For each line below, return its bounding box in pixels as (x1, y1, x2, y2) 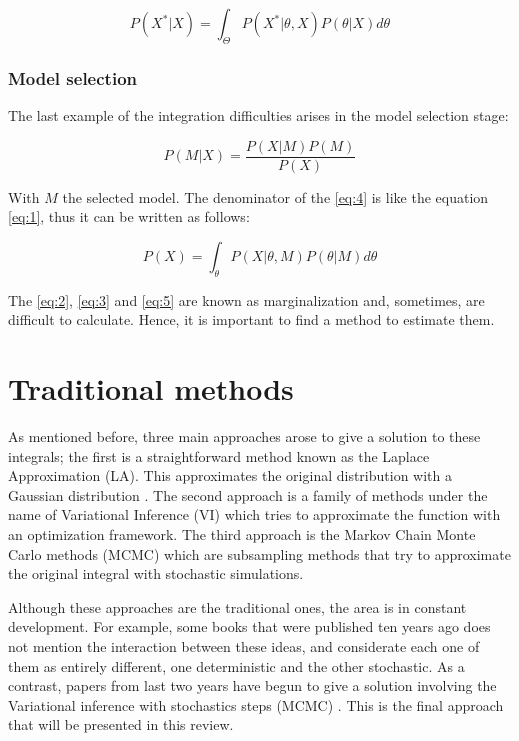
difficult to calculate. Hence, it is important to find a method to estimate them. (8, 309, 495, 330)
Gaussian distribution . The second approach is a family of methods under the (8, 484, 488, 505)
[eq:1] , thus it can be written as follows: (8, 206, 250, 227)
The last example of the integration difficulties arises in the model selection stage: (8, 105, 509, 126)
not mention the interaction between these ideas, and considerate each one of (8, 635, 480, 656)
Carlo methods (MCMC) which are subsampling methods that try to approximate (8, 543, 511, 564)
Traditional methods (8, 368, 294, 409)
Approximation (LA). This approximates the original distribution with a (8, 465, 452, 486)
